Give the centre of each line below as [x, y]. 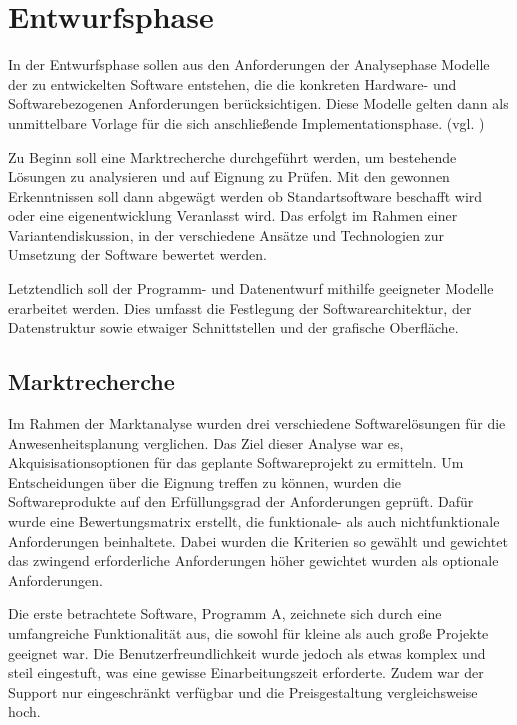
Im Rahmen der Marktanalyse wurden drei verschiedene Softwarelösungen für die [257, 423]
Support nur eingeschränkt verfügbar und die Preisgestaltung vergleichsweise [243, 691]
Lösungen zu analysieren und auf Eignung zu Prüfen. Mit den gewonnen [229, 176]
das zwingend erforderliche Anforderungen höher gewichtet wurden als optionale [253, 560]
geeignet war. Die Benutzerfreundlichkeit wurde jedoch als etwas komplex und [247, 652]
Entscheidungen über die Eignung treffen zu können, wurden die [205, 481]
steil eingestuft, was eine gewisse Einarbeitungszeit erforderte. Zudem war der [246, 672]
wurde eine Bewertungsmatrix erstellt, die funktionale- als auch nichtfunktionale [254, 521]
